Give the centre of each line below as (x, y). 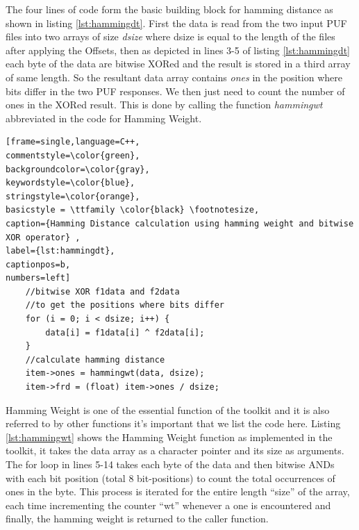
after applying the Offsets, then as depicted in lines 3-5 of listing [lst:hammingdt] (178, 50)
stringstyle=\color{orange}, (73, 196)
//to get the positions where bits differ (125, 305)
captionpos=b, (38, 264)
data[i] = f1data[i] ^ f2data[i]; (125, 332)
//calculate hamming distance (95, 359)
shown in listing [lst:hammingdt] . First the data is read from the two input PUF (176, 23)
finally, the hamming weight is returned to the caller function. (137, 519)
